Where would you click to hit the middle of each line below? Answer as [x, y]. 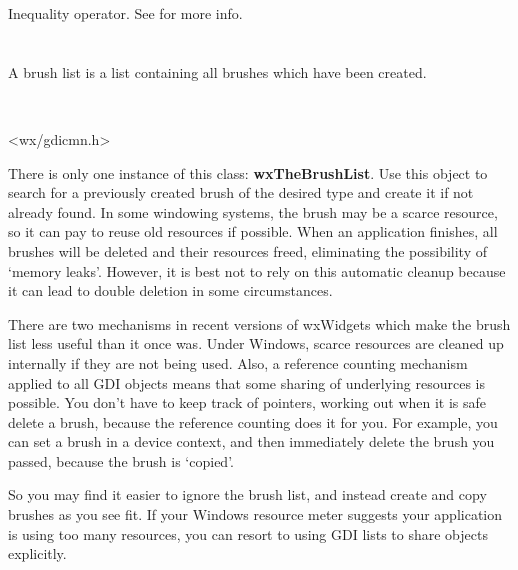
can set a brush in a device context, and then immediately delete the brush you [251, 441]
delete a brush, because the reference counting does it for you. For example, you [253, 421]
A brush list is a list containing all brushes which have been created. [217, 71]
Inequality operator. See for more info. [125, 13]
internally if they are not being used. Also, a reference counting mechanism [238, 362]
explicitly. [37, 553]
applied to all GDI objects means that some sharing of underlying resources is [246, 382]
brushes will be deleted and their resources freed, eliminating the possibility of [248, 250]
